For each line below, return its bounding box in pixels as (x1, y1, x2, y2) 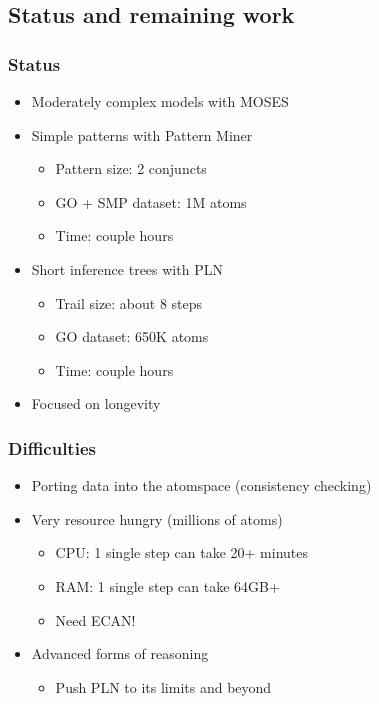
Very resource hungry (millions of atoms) (31, 508, 283, 529)
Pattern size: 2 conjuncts (55, 158, 207, 179)
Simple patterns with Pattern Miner (31, 124, 253, 145)
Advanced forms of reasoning (31, 643, 209, 664)
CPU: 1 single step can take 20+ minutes (55, 542, 308, 563)
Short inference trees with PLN (31, 258, 223, 279)
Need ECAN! (55, 609, 136, 630)
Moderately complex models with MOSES (31, 91, 289, 111)
